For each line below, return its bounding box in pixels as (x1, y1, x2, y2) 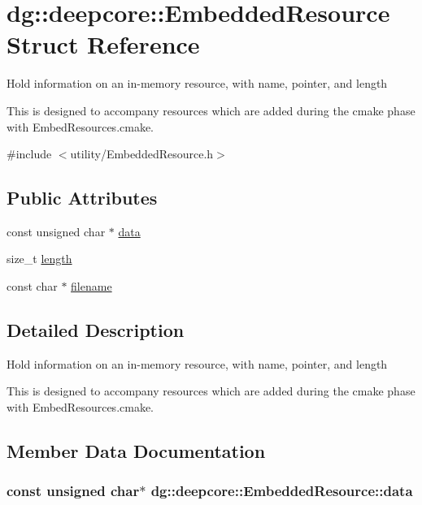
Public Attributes (7, 185, 158, 210)
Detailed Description (7, 317, 185, 343)
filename (71, 278, 112, 295)
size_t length (7, 250, 72, 267)
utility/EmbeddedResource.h (70, 145, 214, 162)
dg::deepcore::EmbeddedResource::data (150, 481, 413, 501)
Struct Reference (7, 28, 200, 61)
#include (7, 145, 52, 162)
